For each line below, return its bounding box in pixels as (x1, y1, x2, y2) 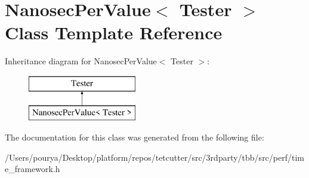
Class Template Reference (5, 20, 223, 45)
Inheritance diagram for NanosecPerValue (5, 55, 157, 67)
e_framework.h (5, 163, 60, 175)
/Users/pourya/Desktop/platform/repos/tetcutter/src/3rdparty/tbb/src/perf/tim (5, 151, 304, 163)
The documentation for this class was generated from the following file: (5, 131, 264, 143)
